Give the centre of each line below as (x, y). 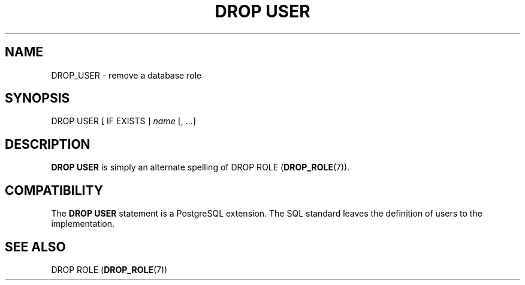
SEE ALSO (35, 247)
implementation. (83, 224)
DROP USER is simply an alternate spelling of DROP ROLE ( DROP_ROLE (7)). (200, 167)
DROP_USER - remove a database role (126, 75)
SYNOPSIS (37, 98)
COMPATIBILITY (54, 190)
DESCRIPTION (48, 144)
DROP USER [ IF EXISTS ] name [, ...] (123, 121)
